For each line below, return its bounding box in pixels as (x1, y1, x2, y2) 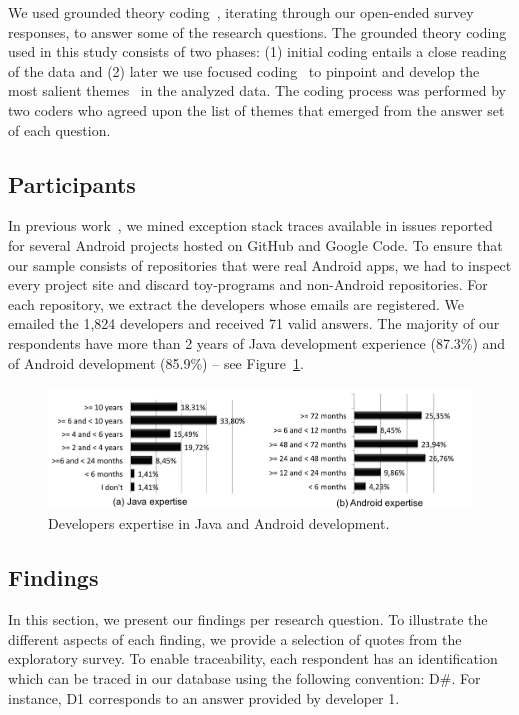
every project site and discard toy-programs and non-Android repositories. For (8, 274, 488, 295)
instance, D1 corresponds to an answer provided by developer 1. (8, 687, 400, 708)
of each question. (8, 119, 111, 140)
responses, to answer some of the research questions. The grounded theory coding (8, 21, 507, 42)
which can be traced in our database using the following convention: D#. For (8, 667, 481, 688)
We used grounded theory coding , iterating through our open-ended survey (8, 2, 474, 22)
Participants (8, 168, 136, 199)
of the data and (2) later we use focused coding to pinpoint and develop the (8, 60, 480, 81)
